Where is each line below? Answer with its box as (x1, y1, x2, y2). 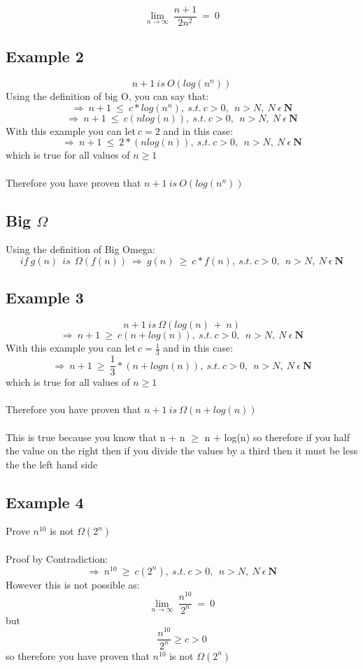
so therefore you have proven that (6, 648, 150, 663)
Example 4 (6, 491, 84, 512)
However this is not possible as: (6, 577, 140, 591)
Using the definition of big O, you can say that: (6, 89, 209, 103)
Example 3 (6, 287, 84, 308)
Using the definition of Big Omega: (6, 242, 155, 257)
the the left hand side (6, 456, 98, 471)
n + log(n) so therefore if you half (204, 429, 350, 444)
